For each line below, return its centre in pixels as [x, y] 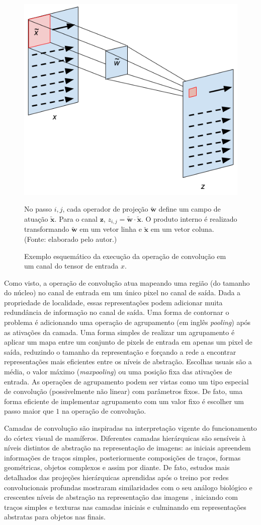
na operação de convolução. [104, 411]
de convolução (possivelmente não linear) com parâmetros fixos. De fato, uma [123, 391]
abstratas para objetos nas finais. [55, 517]
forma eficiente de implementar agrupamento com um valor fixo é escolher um [124, 401]
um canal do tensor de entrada [71, 266]
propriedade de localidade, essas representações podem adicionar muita [113, 302]
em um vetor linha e [111, 229]
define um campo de [190, 209]
